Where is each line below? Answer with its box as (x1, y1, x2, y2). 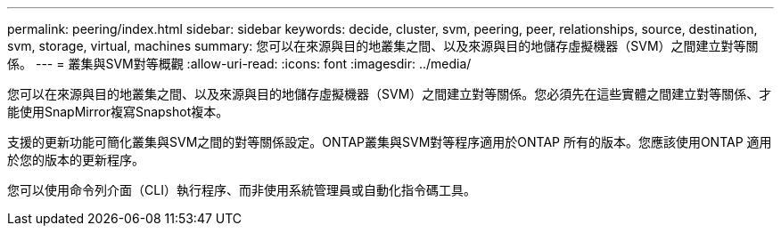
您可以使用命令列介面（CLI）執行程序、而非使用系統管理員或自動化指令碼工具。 (7, 182, 476, 197)
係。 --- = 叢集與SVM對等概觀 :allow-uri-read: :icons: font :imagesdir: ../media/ (7, 56, 472, 71)
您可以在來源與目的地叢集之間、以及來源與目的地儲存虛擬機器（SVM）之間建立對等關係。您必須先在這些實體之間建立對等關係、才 (7, 86, 772, 101)
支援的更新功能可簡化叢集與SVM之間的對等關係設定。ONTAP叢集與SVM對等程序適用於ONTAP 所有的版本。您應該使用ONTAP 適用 (7, 134, 772, 149)
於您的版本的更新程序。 (7, 152, 144, 167)
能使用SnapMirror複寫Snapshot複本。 (7, 104, 229, 119)
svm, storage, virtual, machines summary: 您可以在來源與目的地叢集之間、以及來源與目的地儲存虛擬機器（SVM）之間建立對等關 (7, 38, 759, 53)
